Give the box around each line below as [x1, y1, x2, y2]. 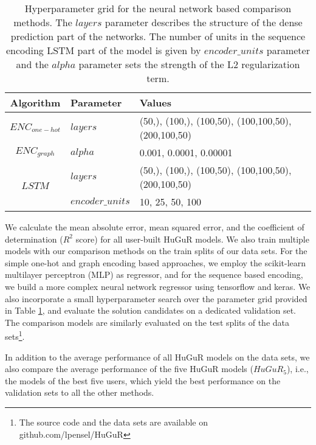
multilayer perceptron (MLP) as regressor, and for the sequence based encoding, [5, 268, 303, 281]
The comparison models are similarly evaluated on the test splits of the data [5, 316, 289, 328]
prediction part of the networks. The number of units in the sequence [10, 29, 306, 43]
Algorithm [10, 95, 61, 109]
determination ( [5, 232, 63, 245]
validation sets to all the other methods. [5, 386, 154, 399]
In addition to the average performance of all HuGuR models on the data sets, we [5, 350, 310, 363]
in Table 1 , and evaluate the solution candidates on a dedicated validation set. [5, 304, 296, 317]
